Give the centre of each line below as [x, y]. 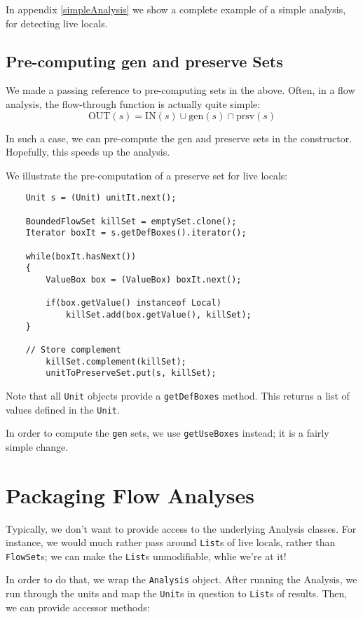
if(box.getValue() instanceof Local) [133, 303]
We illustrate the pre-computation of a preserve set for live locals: [147, 175]
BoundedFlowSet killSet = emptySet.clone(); [131, 221]
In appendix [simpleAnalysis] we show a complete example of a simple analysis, [176, 9]
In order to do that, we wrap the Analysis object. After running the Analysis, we [181, 579]
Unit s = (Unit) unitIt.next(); [101, 198]
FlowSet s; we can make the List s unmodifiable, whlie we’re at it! [146, 556]
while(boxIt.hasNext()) [81, 256]
